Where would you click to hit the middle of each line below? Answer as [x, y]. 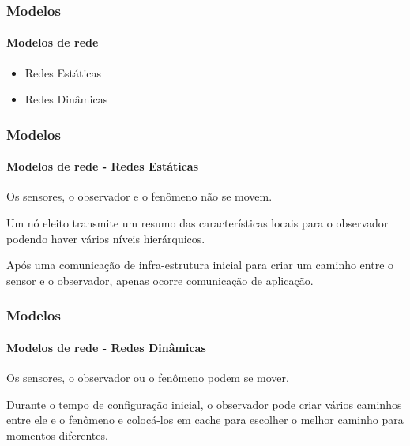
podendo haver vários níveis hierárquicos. [106, 238]
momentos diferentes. [57, 435]
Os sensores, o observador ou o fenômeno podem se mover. [148, 378]
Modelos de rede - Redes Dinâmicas [106, 347]
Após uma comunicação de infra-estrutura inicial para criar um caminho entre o [200, 265]
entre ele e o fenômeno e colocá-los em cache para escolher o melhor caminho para [205, 420]
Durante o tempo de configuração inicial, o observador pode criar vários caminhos [204, 404]
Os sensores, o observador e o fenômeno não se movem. [139, 196]
